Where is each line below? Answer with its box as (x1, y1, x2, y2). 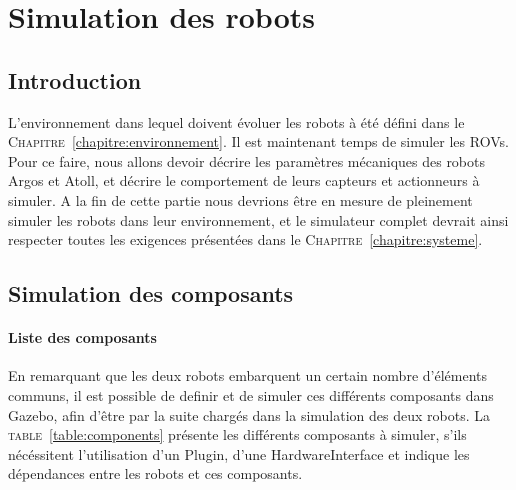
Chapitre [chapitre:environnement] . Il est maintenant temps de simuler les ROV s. (8, 131, 509, 152)
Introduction (8, 64, 142, 95)
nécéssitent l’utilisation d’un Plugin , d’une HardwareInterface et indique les (8, 443, 470, 464)
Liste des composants (8, 327, 157, 348)
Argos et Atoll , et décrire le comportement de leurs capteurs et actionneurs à (8, 170, 480, 191)
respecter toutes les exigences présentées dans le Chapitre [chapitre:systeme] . (8, 229, 483, 250)
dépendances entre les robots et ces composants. (8, 463, 303, 484)
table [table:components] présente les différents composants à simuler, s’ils (8, 424, 467, 445)
